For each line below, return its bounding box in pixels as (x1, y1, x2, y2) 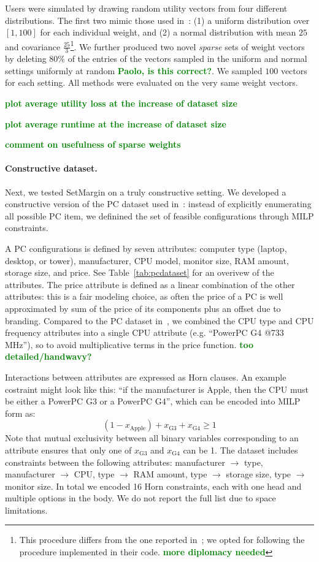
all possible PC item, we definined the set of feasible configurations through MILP (5, 209, 314, 222)
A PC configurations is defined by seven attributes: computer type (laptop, (5, 242, 287, 254)
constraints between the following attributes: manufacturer (5, 455, 225, 468)
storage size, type (226, 468, 291, 480)
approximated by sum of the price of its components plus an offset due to (5, 302, 281, 314)
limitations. (5, 503, 48, 516)
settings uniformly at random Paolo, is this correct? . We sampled (5, 64, 263, 77)
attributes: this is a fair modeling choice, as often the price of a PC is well (5, 290, 283, 303)
